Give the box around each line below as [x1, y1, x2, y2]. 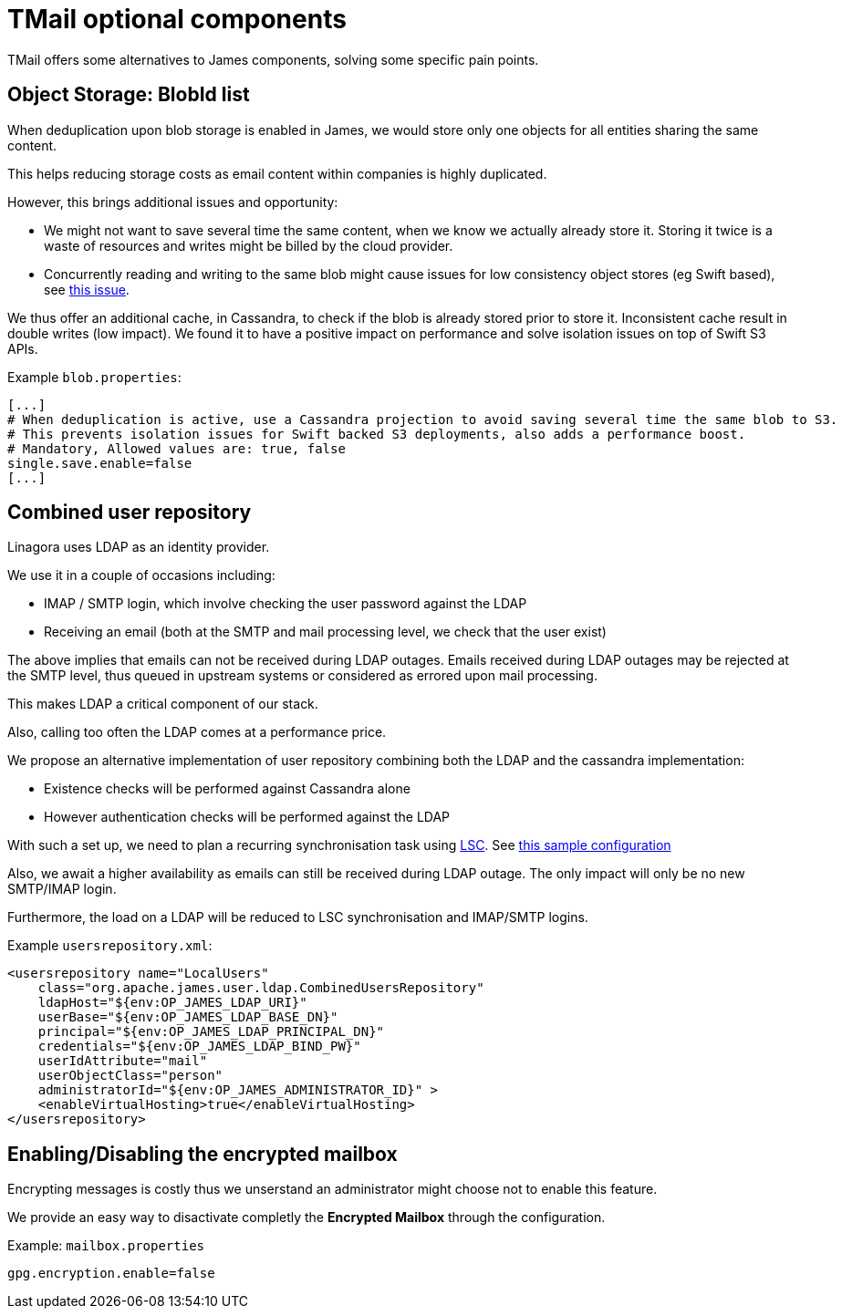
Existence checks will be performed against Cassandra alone [44, 781, 411, 797]
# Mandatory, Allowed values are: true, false [7, 440, 346, 456]
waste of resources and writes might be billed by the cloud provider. [44, 237, 453, 254]
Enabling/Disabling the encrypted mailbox [7, 1142, 398, 1166]
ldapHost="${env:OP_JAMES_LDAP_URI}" [37, 995, 307, 1010]
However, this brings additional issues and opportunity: [7, 193, 338, 210]
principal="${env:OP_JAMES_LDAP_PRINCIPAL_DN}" [37, 1024, 385, 1040]
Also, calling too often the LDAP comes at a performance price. [7, 724, 387, 741]
